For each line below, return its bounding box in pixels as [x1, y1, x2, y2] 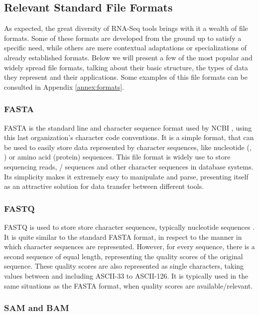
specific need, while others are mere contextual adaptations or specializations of [4, 42, 247, 53]
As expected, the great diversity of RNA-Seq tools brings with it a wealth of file [4, 23, 248, 33]
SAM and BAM [4, 302, 69, 314]
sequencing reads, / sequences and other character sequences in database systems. [4, 161, 254, 171]
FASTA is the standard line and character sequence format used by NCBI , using [4, 122, 252, 133]
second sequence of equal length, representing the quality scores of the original [4, 251, 243, 261]
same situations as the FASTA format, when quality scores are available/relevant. [4, 280, 253, 291]
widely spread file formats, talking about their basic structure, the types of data [4, 62, 248, 72]
